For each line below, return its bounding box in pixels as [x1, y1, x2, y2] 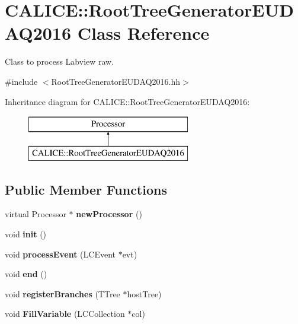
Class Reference [77, 21, 210, 45]
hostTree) [127, 287, 162, 300]
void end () [5, 268, 47, 280]
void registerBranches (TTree [5, 287, 120, 300]
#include [5, 75, 38, 87]
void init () [5, 228, 47, 240]
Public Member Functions [5, 180, 167, 198]
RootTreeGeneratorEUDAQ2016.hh [51, 75, 180, 87]
